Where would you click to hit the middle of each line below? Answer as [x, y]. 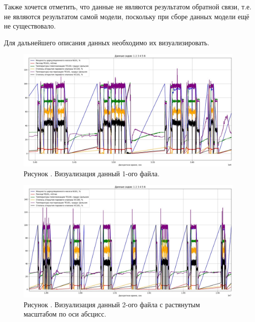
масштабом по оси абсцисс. [65, 314]
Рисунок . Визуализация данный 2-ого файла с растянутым [112, 304]
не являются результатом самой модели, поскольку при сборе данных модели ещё [127, 16]
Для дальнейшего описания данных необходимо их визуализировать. [107, 42]
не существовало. [30, 26]
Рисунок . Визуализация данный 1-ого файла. [92, 173]
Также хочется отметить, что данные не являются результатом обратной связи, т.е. [128, 6]
